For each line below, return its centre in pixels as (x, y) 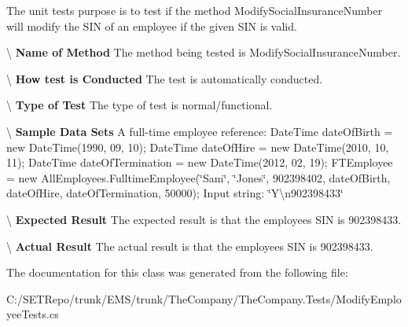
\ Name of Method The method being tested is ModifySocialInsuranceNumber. (204, 52)
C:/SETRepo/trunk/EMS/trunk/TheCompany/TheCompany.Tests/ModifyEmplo (204, 298)
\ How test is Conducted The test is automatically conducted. (165, 78)
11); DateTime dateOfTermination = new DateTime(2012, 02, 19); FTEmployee (200, 162)
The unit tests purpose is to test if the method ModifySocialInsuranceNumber (195, 10)
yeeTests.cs (33, 314)
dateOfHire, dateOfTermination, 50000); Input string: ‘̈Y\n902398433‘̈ (175, 193)
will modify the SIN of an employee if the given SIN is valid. (152, 26)
